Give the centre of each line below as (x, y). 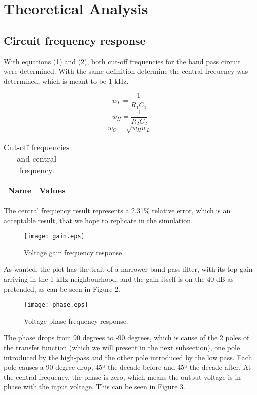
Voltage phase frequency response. (76, 321)
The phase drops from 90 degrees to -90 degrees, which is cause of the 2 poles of (127, 338)
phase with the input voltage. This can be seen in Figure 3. (95, 387)
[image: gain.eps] (54, 237)
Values (53, 190)
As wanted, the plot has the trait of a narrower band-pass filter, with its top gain (128, 269)
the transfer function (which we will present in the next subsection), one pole (122, 347)
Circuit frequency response (75, 40)
